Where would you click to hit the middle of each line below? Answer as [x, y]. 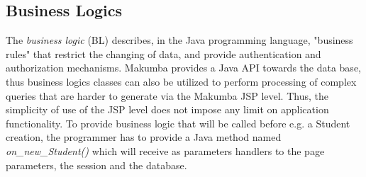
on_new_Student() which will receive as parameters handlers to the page [165, 150]
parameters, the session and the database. [96, 165]
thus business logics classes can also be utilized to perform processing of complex [181, 81]
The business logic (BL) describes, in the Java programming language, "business [179, 40]
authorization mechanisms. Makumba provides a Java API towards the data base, [183, 68]
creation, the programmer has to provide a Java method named [144, 137]
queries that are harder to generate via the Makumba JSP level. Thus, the [167, 95]
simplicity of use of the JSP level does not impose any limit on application [167, 109]
